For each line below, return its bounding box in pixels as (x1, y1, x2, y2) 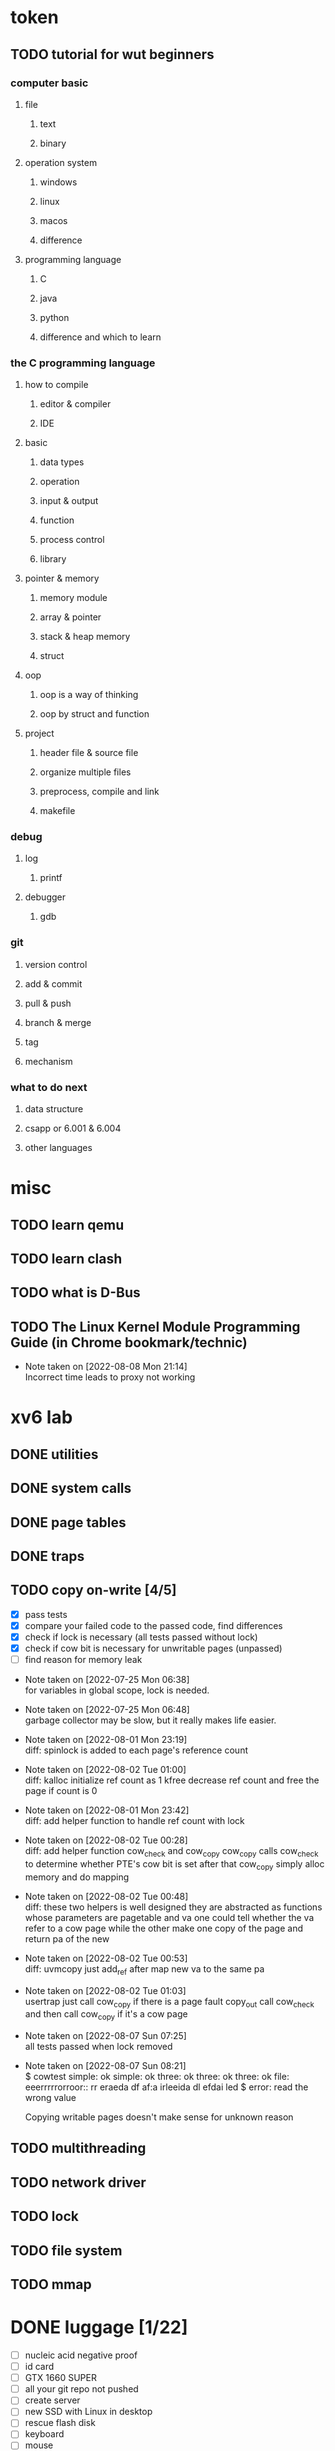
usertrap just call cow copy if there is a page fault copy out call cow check (24, 1995, 315, 2010)
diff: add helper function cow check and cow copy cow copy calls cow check (24, 1845, 319, 1859)
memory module (39, 592, 108, 604)
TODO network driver (10, 2174, 147, 2191)
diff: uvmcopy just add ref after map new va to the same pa (24, 1962, 265, 1977)
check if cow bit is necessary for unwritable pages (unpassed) (24, 1642, 283, 1654)
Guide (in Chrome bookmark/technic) (10, 1334, 248, 1351)
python (39, 311, 70, 323)
